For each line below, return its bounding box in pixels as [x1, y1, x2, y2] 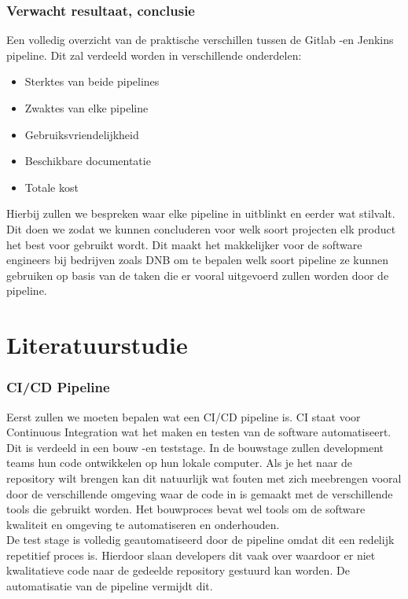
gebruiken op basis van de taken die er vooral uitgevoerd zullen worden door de [6, 266, 389, 283]
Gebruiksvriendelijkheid [24, 126, 139, 142]
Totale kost [24, 178, 79, 195]
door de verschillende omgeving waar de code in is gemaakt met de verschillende [6, 485, 393, 502]
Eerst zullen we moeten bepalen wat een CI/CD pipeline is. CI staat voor [6, 408, 361, 424]
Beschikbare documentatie [24, 153, 151, 169]
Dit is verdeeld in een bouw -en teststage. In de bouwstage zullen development [6, 439, 384, 455]
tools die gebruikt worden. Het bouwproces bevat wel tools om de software [6, 501, 366, 517]
